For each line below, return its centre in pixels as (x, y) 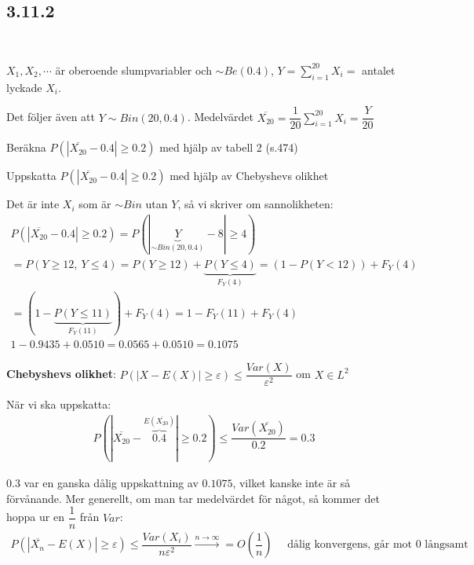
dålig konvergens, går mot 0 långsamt (378, 545)
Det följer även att (51, 117)
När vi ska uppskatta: (59, 404)
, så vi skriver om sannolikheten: (255, 204)
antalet (379, 70)
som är (95, 204)
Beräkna (26, 147)
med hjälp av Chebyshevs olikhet (249, 176)
